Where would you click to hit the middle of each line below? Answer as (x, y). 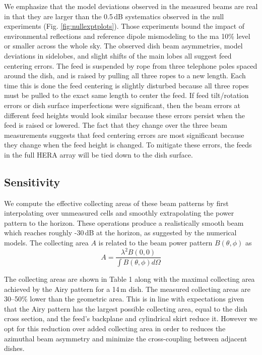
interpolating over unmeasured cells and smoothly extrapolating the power (119, 213)
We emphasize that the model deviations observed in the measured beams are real (131, 6)
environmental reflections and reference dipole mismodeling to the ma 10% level (127, 36)
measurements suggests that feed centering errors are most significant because (124, 135)
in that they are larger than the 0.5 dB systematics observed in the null (114, 16)
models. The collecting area (46, 243)
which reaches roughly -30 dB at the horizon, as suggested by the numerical (120, 233)
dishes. (14, 348)
